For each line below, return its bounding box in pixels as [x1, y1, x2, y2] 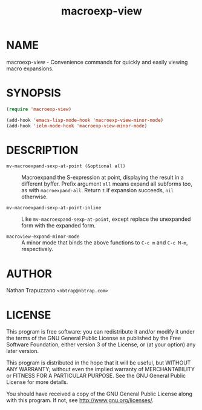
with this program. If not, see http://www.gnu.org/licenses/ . [6, 397, 154, 404]
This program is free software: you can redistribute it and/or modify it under [6, 328, 195, 335]
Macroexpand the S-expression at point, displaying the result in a [21, 174, 184, 181]
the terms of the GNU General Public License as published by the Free [6, 335, 181, 342]
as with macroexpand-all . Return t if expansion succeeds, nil [21, 187, 174, 194]
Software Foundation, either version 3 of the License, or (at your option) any [6, 341, 196, 348]
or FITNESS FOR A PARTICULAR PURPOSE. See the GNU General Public [6, 372, 186, 380]
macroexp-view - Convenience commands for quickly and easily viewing [6, 58, 188, 66]
